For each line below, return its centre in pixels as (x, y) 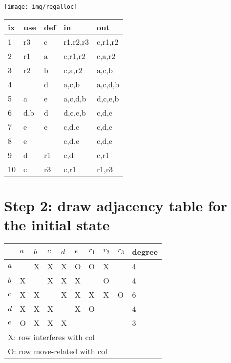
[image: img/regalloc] (41, 7)
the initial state (57, 225)
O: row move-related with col (58, 351)
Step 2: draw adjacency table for (116, 205)
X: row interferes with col (51, 337)
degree (145, 251)
